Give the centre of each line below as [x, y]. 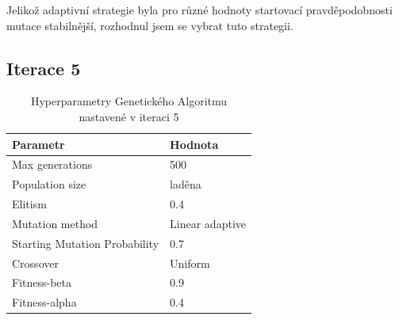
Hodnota [194, 144]
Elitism [29, 204]
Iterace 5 [44, 68]
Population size [49, 184]
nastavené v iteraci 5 [129, 116]
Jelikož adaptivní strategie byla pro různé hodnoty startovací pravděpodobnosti [199, 10]
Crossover [35, 263]
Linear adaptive [208, 223]
